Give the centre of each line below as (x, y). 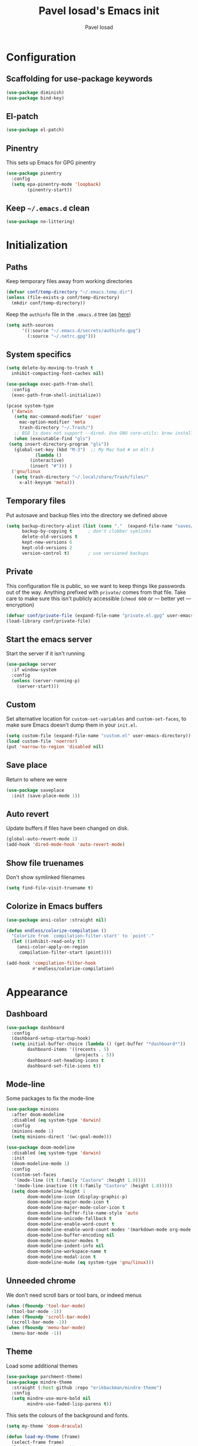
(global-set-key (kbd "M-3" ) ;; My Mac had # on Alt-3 (84, 449)
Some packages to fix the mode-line (50, 1099)
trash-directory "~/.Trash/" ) (56, 428)
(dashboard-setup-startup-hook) (51, 1039)
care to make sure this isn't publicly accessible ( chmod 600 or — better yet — (99, 598)
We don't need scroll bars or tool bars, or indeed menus (74, 1295)
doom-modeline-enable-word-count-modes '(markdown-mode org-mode (109, 1230)
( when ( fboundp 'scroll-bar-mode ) (49, 1317)
